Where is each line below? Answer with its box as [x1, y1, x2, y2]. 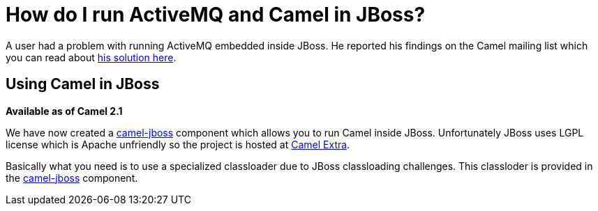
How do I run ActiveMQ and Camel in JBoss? [6, 3, 426, 26]
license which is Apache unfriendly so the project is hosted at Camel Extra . [6, 138, 350, 150]
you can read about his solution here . [6, 51, 177, 63]
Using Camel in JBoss [6, 75, 160, 93]
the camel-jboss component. [6, 171, 138, 184]
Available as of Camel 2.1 [6, 104, 123, 117]
